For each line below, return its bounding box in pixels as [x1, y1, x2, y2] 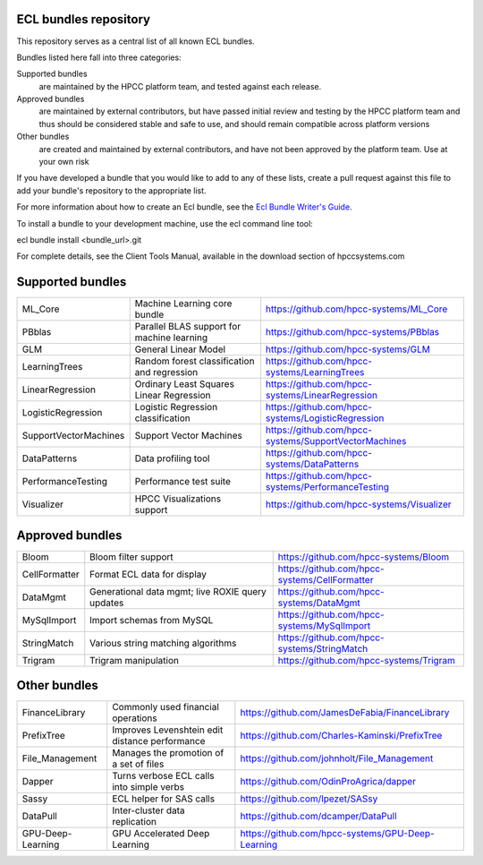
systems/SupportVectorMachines [265, 435, 407, 448]
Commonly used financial [112, 701, 219, 714]
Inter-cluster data [112, 804, 185, 817]
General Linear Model [134, 343, 226, 355]
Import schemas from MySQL [89, 613, 214, 626]
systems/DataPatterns [265, 458, 360, 470]
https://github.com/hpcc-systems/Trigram [277, 654, 456, 666]
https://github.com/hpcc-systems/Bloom [277, 551, 450, 563]
